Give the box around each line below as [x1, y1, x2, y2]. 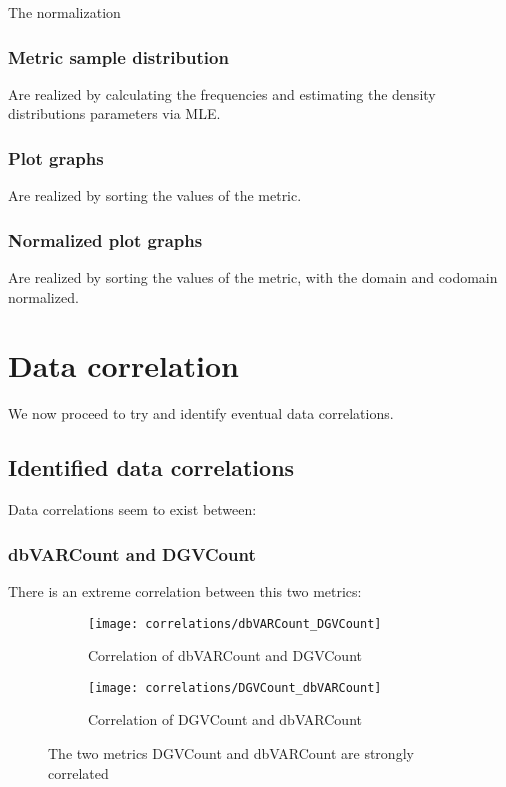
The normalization [8, 2, 121, 22]
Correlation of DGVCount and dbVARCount [88, 709, 362, 730]
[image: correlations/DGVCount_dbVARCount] [88, 680, 382, 695]
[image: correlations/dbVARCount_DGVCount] [88, 616, 382, 631]
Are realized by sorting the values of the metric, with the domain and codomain [8, 267, 498, 288]
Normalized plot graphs [8, 227, 203, 252]
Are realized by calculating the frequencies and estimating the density [8, 83, 436, 104]
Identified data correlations [8, 452, 295, 483]
